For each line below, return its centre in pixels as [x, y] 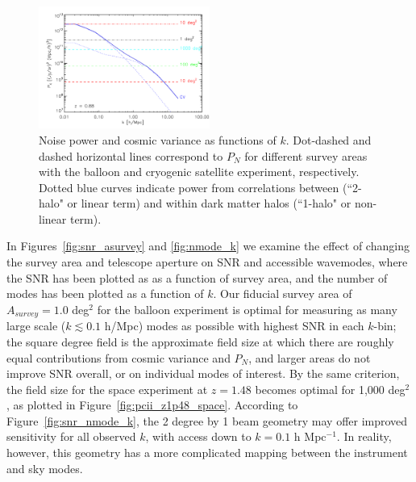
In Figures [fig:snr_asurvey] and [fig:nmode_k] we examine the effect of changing [208, 246]
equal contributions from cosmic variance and [119, 357]
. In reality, [364, 436]
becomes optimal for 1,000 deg [330, 389]
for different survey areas [306, 155]
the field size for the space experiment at [107, 389]
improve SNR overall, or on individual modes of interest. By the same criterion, [203, 373]
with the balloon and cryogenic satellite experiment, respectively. [199, 172]
